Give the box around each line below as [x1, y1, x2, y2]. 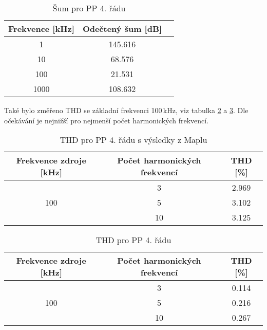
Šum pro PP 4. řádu [52, 2, 126, 14]
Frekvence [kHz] [8, 23, 74, 34]
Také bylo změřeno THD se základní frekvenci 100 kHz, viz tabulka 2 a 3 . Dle [4, 105, 249, 115]
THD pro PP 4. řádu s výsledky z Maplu [60, 134, 207, 146]
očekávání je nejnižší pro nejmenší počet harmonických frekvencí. [4, 115, 209, 125]
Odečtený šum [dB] [82, 23, 162, 34]
